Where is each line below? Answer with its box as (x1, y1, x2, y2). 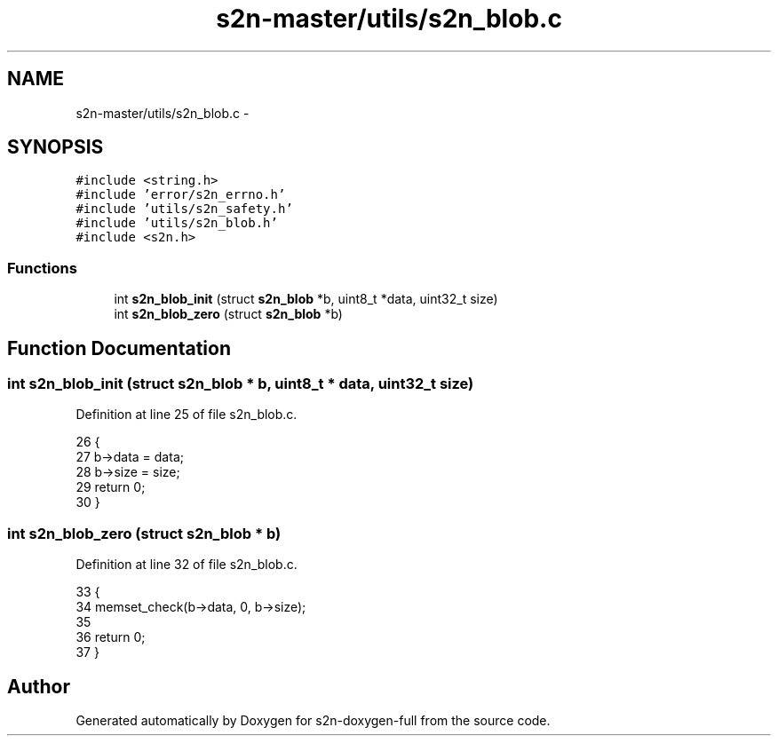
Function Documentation (7, 336, 231, 360)
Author (7, 675, 70, 698)
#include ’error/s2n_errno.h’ (75, 187, 286, 202)
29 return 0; (75, 479, 146, 495)
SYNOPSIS (7, 136, 104, 159)
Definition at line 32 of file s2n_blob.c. (75, 557, 298, 573)
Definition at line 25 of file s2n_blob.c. (75, 407, 298, 423)
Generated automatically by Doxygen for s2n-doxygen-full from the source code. (75, 713, 551, 728)
